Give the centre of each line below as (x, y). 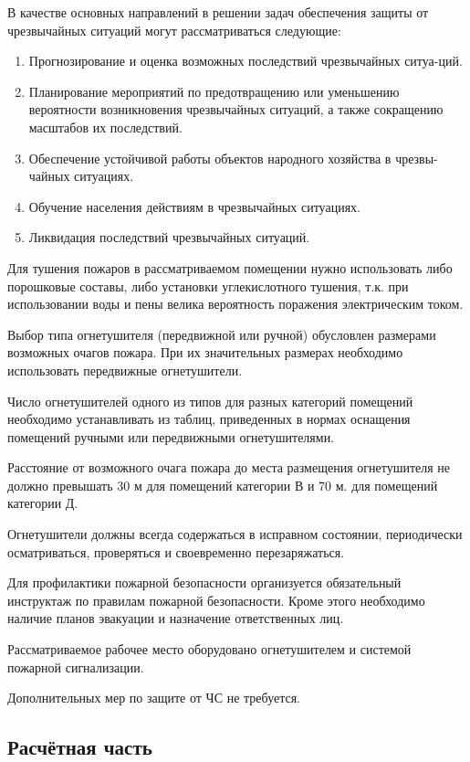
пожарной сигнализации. (76, 667)
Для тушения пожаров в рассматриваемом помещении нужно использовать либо (230, 267)
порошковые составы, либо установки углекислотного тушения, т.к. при (208, 286)
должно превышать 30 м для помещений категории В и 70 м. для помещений (223, 485)
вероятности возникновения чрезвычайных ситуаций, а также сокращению (236, 109)
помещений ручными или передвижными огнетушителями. (171, 436)
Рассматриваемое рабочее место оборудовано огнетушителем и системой (209, 649)
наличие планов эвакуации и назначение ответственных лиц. (176, 618)
